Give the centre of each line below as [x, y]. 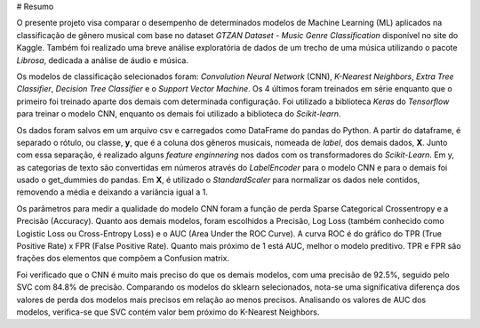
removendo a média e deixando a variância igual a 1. [112, 192]
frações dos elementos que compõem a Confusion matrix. [123, 259]
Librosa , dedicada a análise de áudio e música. [102, 60]
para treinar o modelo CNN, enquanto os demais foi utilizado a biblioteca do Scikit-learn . [179, 114]
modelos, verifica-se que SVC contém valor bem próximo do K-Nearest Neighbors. [168, 312]
